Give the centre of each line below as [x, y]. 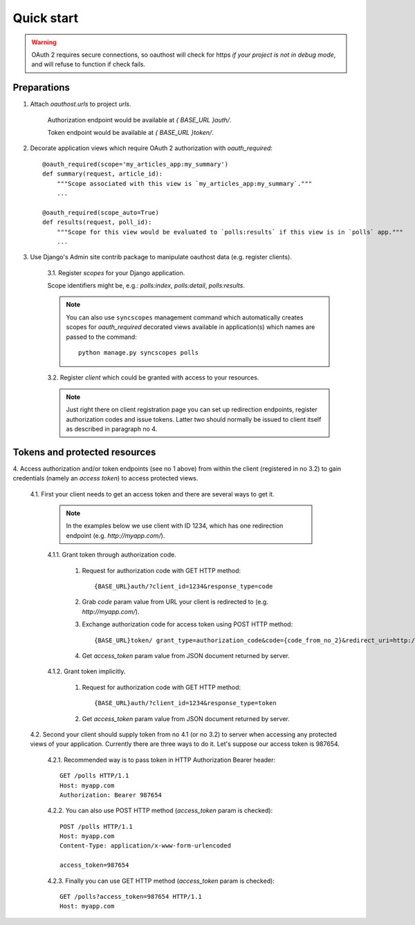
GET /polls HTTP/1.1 [94, 776]
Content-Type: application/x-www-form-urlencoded [146, 846]
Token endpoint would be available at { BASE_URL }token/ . [130, 133]
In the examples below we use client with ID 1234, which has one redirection [175, 526]
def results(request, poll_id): [97, 222]
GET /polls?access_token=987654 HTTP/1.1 [131, 897]
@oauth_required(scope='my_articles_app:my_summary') [135, 164]
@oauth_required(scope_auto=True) [101, 212]
